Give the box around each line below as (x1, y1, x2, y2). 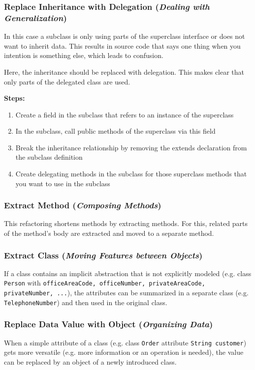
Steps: (4, 93, 25, 103)
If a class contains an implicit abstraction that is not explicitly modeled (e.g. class (4, 268, 252, 278)
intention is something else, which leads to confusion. (4, 50, 163, 60)
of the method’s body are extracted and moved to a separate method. (4, 228, 214, 238)
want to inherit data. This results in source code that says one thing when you (4, 40, 241, 51)
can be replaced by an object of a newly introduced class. (4, 356, 177, 367)
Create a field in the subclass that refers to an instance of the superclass (15, 109, 234, 119)
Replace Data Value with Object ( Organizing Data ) (4, 318, 213, 330)
